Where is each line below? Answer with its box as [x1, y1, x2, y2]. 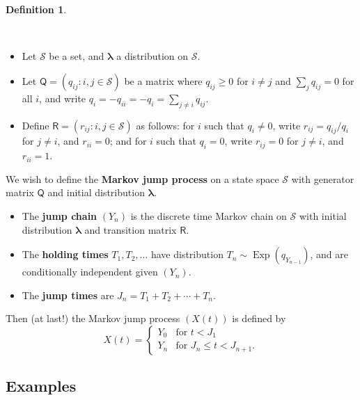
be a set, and [49, 49, 104, 63]
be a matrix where [124, 73, 203, 88]
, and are [310, 247, 349, 262]
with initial [299, 208, 347, 223]
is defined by [232, 311, 286, 326]
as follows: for [136, 118, 195, 132]
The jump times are [22, 287, 114, 302]
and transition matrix [84, 222, 177, 237]
